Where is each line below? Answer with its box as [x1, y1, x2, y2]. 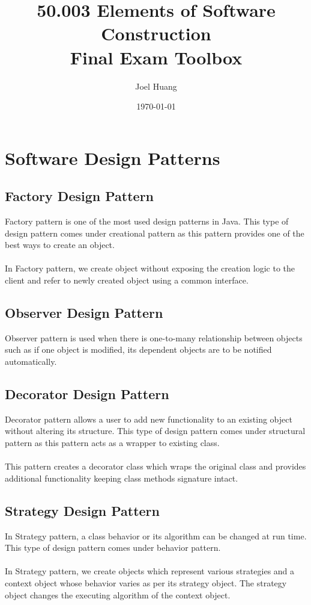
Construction [101, 21, 211, 46]
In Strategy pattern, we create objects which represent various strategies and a [5, 565, 295, 577]
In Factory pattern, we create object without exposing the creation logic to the [5, 262, 295, 275]
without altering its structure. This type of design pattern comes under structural [5, 424, 306, 437]
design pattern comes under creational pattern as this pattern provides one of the [5, 226, 304, 239]
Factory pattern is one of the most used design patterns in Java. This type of [5, 215, 289, 228]
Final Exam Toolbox [70, 45, 243, 69]
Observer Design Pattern [5, 303, 163, 322]
